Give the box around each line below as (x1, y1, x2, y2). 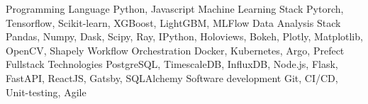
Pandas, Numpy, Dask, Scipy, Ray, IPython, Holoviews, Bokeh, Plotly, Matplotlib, (6, 29, 363, 44)
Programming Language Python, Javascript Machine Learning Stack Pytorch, (6, 1, 344, 16)
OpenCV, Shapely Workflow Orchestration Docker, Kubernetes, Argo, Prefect (6, 42, 345, 57)
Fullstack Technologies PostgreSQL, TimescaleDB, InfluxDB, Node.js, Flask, (6, 57, 338, 71)
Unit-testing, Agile (6, 84, 87, 99)
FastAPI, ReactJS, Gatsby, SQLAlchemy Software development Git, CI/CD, (6, 70, 338, 85)
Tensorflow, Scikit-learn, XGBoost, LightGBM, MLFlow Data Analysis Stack (6, 15, 341, 30)
